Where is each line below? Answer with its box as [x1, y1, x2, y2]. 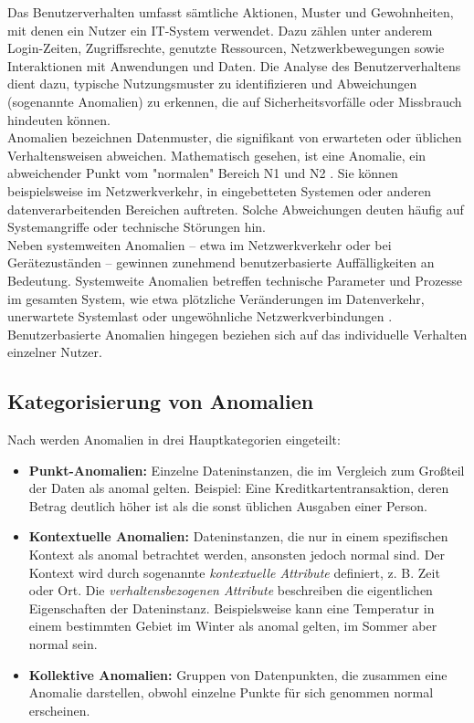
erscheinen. [28, 700, 90, 719]
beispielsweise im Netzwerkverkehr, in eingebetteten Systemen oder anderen [7, 181, 432, 200]
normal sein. [28, 634, 98, 654]
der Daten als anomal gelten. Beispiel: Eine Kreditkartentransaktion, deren [28, 478, 449, 498]
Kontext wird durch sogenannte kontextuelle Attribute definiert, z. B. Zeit [28, 562, 440, 582]
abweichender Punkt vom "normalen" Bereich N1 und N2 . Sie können [7, 163, 398, 183]
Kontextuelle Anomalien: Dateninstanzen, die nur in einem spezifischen [28, 527, 448, 546]
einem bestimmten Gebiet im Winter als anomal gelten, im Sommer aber [28, 616, 437, 635]
